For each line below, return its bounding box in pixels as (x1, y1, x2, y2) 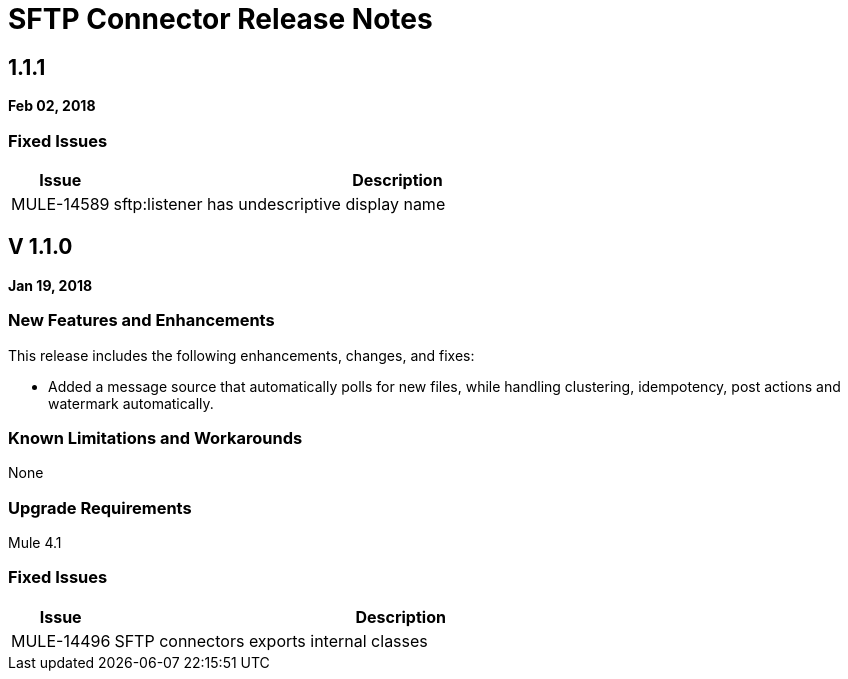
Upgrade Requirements (8, 497, 192, 518)
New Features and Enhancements (8, 310, 275, 331)
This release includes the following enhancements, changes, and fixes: (8, 346, 475, 364)
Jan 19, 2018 (8, 276, 93, 294)
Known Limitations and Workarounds (8, 427, 303, 448)
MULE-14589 (11, 193, 110, 214)
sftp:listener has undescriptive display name (113, 193, 446, 214)
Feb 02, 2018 (8, 97, 96, 115)
